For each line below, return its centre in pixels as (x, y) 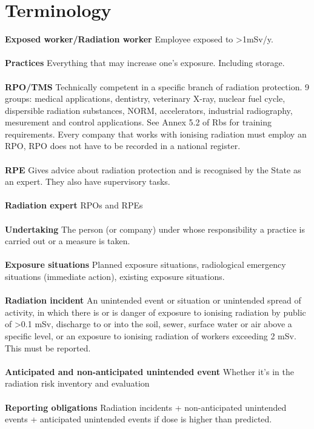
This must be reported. (48, 348)
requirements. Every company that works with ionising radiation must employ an (156, 134)
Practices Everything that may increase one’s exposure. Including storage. (145, 63)
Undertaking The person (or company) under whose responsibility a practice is (155, 229)
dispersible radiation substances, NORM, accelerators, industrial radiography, (149, 110)
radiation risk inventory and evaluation (77, 383)
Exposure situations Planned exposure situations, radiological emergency (145, 264)
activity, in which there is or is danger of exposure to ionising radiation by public (155, 312)
